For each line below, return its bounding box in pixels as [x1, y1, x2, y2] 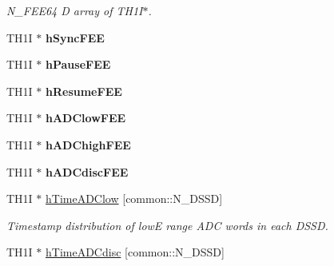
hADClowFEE [46, 109, 126, 126]
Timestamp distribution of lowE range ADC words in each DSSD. [6, 216, 328, 233]
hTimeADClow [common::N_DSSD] [46, 190, 223, 207]
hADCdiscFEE [46, 163, 129, 180]
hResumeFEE [46, 82, 122, 99]
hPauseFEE [46, 56, 111, 73]
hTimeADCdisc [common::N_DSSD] [46, 244, 225, 260]
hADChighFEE [46, 136, 131, 153]
